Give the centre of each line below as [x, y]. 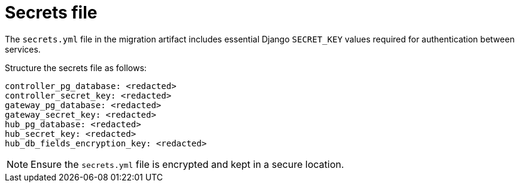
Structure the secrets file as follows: [76, 68]
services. [23, 49]
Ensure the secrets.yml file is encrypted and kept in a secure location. [187, 164]
